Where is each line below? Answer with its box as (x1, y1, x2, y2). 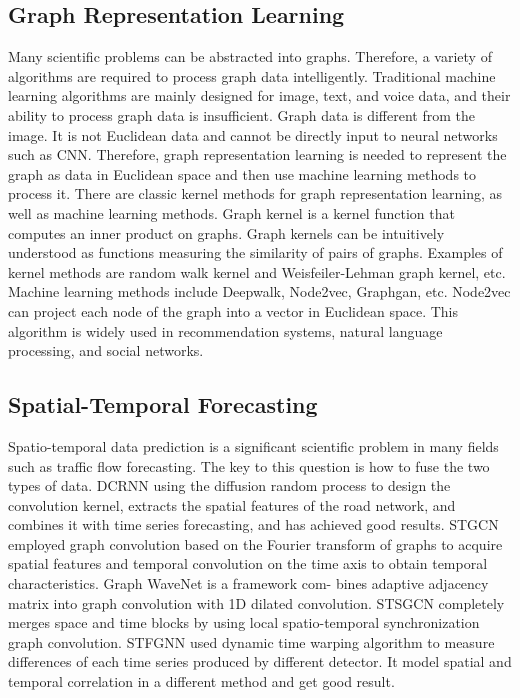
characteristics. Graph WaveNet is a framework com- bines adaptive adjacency (8, 573, 489, 594)
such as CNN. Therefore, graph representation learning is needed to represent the (8, 144, 507, 165)
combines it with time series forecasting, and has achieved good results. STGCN (8, 514, 499, 535)
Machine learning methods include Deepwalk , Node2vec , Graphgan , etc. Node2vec (8, 281, 511, 302)
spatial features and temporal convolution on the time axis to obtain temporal (8, 553, 488, 574)
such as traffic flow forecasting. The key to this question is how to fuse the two (8, 455, 490, 476)
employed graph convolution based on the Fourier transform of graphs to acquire (8, 533, 503, 554)
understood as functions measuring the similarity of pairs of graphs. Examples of (8, 242, 503, 263)
